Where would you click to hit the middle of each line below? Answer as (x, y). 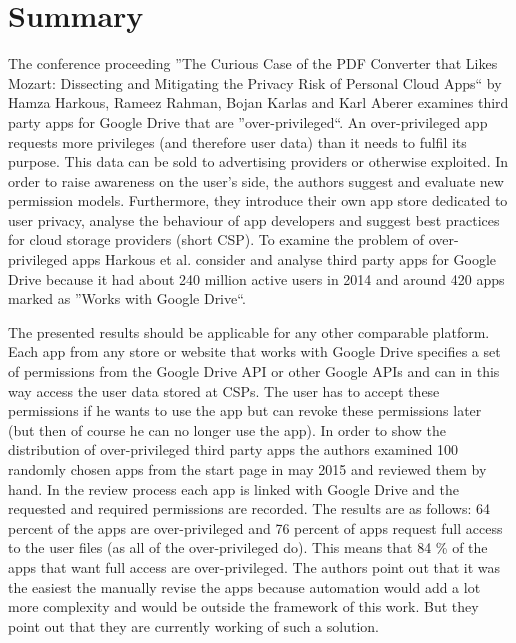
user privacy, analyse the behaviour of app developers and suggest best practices (254, 219)
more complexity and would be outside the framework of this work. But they (243, 606)
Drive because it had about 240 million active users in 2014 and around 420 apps (256, 278)
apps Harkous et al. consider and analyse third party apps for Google (284, 259)
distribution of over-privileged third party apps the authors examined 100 (233, 449)
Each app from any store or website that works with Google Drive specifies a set (254, 351)
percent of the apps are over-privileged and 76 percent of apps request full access (255, 527)
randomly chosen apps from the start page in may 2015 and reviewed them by (247, 469)
